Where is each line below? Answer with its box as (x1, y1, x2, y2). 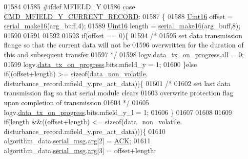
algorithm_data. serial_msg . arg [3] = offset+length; (4, 145, 156, 155)
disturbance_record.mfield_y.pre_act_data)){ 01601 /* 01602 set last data (4, 78, 230, 88)
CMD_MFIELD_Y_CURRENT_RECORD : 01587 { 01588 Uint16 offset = (4, 11, 233, 21)
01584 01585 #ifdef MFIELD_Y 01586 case (4, 1, 135, 11)
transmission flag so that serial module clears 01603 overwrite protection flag (4, 88, 233, 98)
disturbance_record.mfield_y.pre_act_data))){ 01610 (4, 126, 165, 136)
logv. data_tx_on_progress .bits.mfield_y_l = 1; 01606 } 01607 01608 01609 (4, 107, 232, 117)
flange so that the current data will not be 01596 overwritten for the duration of (4, 40, 244, 50)
